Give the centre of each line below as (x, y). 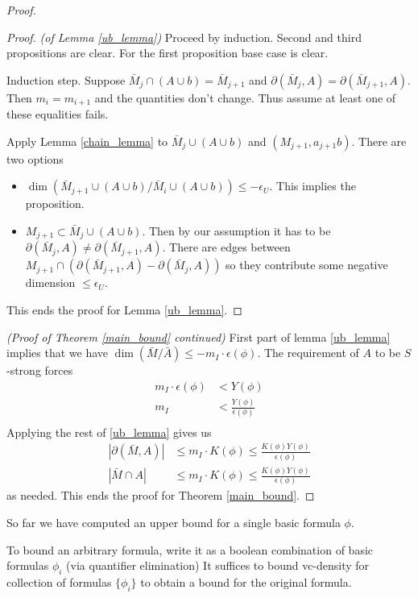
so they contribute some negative (307, 265)
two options (35, 158)
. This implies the (312, 186)
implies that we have (58, 353)
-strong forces (40, 370)
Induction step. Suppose (66, 79)
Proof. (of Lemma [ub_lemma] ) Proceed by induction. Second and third (184, 37)
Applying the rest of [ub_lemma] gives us (109, 432)
